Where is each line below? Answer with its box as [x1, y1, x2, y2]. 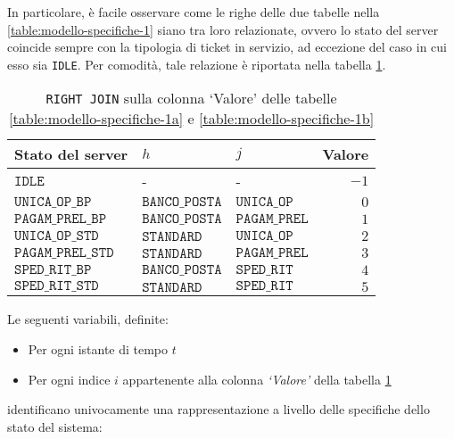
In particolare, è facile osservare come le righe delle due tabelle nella [7, 3, 380, 21]
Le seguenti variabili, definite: [7, 310, 169, 328]
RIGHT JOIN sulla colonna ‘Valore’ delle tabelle [45, 87, 337, 109]
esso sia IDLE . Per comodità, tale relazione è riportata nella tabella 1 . [7, 54, 386, 73]
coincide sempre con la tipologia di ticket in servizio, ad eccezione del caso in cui [7, 37, 447, 56]
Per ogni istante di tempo [28, 340, 169, 359]
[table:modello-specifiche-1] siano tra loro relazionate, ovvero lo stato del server [7, 20, 439, 38]
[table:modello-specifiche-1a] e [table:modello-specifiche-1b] [9, 108, 375, 129]
